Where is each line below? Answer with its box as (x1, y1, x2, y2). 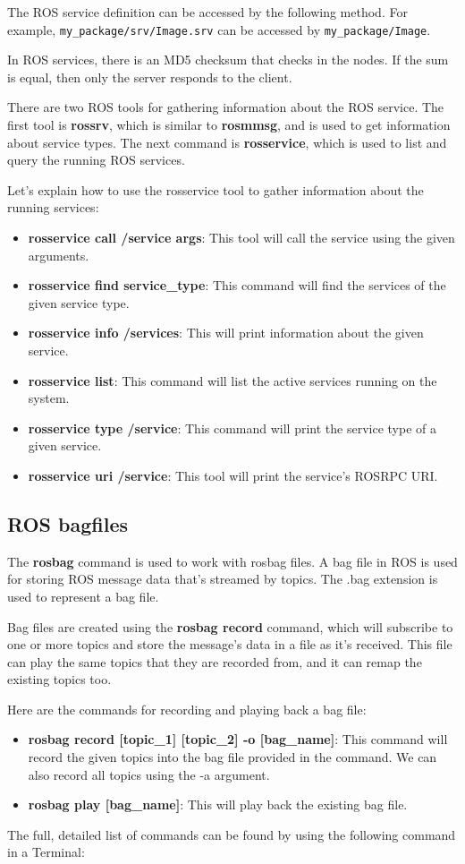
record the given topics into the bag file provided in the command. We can (28, 748, 437, 766)
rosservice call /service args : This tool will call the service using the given (28, 228, 455, 246)
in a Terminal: (7, 843, 85, 861)
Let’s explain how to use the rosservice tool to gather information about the (7, 180, 424, 199)
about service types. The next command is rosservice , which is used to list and (7, 133, 447, 151)
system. (28, 389, 70, 407)
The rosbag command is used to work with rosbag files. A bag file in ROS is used (7, 552, 458, 570)
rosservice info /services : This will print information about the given (28, 323, 424, 342)
